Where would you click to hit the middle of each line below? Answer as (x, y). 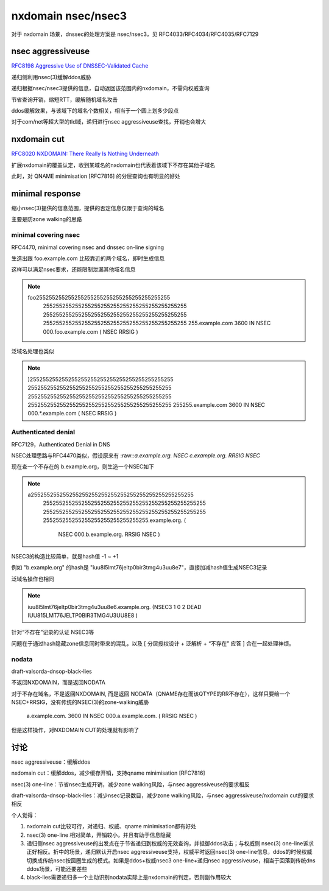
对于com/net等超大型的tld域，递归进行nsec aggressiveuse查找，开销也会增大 (109, 122)
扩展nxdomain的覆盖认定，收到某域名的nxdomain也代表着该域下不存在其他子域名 (113, 165)
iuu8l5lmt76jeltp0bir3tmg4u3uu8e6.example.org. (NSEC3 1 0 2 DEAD (115, 607)
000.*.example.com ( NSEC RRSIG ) (72, 414)
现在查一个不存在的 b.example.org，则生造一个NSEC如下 (83, 467)
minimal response (46, 193)
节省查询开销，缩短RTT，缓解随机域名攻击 (65, 99)
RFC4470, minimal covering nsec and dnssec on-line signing (88, 247)
